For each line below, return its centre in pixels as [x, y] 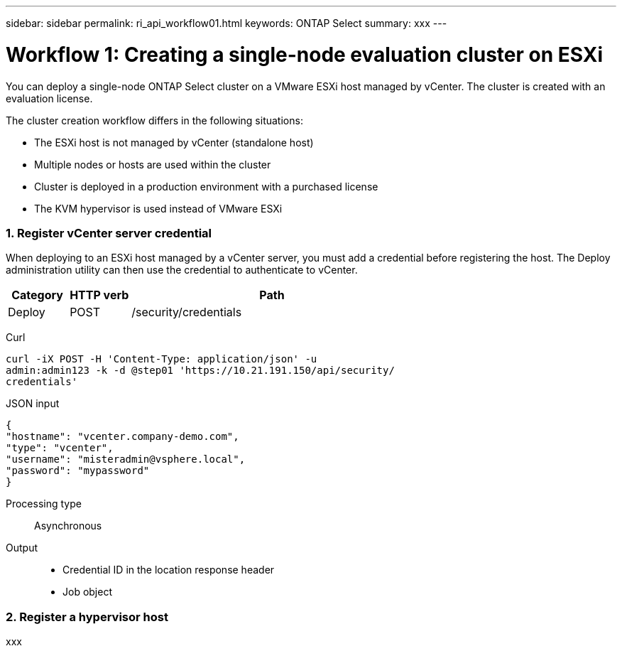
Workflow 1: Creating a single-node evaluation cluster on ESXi [305, 54]
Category [37, 295]
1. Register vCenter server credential [109, 233]
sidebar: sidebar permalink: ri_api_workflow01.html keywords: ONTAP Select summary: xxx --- [227, 23]
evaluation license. [49, 98]
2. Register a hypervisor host [87, 617]
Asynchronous [68, 526]
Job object [87, 592]
